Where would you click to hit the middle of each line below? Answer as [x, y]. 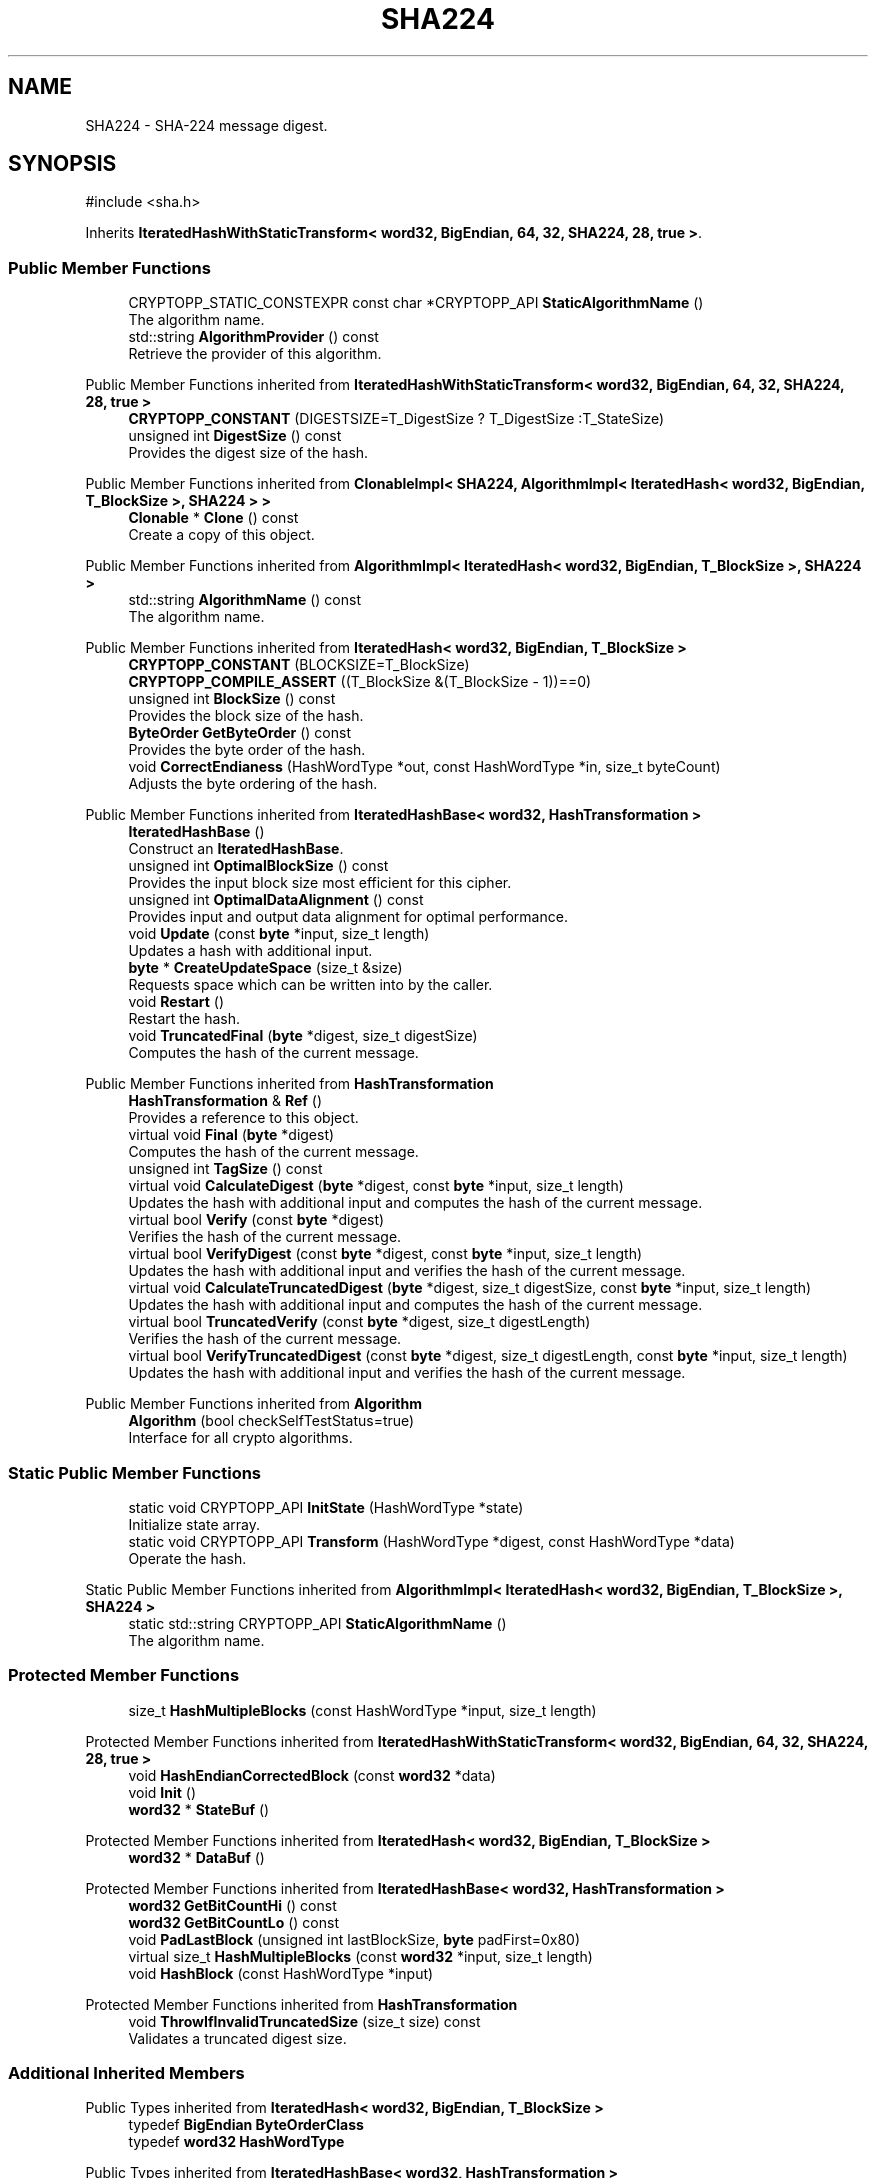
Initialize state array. [194, 1524]
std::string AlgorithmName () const [244, 600]
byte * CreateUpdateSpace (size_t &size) [265, 968]
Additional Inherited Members [126, 2073]
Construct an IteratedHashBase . [236, 849]
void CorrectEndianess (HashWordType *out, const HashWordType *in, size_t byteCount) [424, 767]
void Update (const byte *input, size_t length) [279, 934]
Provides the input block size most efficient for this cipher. [320, 883]
